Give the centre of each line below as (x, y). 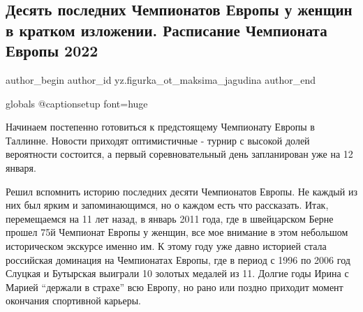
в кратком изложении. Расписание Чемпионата (166, 30)
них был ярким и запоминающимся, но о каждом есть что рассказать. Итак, (167, 205)
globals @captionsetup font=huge (77, 103)
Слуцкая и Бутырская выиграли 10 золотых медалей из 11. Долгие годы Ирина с (177, 273)
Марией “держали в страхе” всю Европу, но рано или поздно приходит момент (175, 287)
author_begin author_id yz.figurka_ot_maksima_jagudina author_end (161, 79)
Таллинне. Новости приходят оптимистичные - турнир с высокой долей (158, 140)
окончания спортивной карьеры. (74, 300)
